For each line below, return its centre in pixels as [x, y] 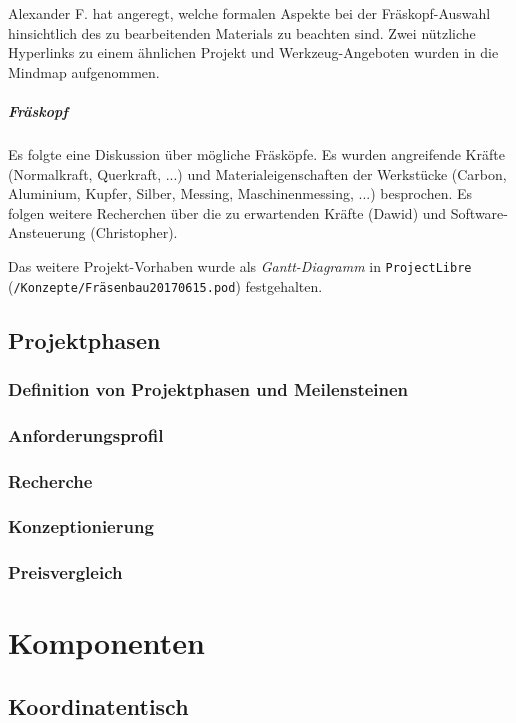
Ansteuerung [47, 232]
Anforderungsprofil [86, 434]
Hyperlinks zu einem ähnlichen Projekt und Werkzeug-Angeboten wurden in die [253, 52]
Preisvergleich [65, 572]
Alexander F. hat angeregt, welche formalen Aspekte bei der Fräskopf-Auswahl [249, 13]
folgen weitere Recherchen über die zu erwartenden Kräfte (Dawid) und [227, 212]
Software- [479, 212]
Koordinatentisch [98, 705]
